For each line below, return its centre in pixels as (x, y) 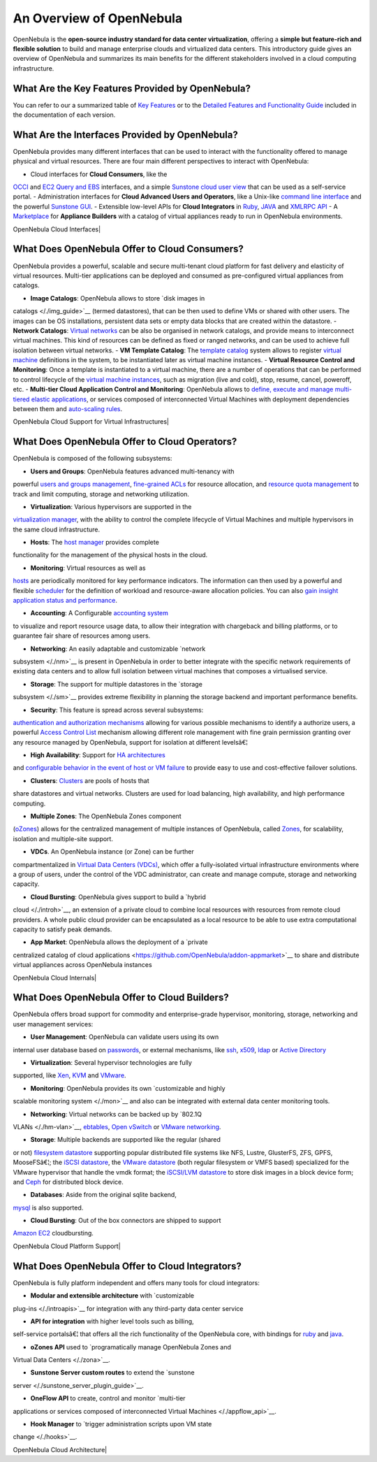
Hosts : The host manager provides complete (95, 543)
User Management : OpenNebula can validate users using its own (125, 1037)
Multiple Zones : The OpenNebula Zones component (106, 816)
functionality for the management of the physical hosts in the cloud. (110, 555)
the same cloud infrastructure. (57, 529)
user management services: (53, 1024)
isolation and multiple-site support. (63, 838)
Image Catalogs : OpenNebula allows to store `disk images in (118, 298)
